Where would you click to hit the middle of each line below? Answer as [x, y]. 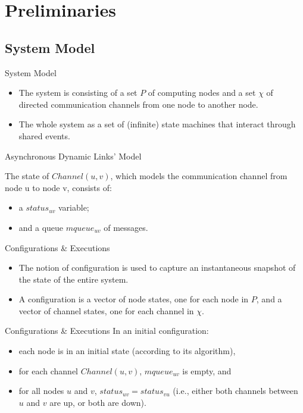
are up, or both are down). [98, 402]
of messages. [126, 227]
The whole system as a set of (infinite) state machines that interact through [157, 124]
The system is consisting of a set [78, 93]
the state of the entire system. [74, 279]
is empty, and [207, 370]
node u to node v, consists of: [58, 187]
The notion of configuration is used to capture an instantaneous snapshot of [157, 267]
